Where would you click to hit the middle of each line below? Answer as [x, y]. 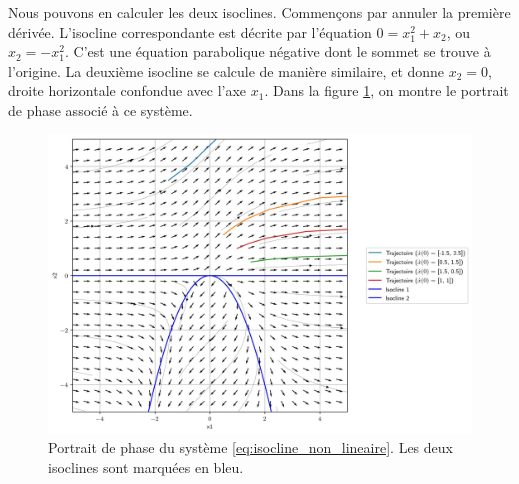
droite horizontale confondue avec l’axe [127, 90]
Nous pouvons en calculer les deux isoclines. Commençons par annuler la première [259, 12]
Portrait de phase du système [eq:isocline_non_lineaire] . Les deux [250, 447]
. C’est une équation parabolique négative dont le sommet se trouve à [277, 51]
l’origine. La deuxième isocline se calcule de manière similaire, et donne [226, 70]
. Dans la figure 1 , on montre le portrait [386, 90]
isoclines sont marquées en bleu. [146, 466]
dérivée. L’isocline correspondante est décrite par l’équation [190, 31]
